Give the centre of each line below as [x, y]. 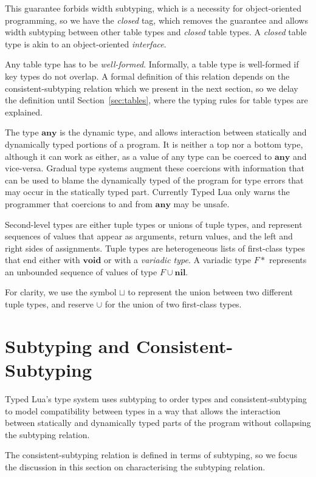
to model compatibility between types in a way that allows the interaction [143, 410]
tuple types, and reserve [50, 304]
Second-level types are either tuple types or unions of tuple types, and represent [154, 224]
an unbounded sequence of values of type [81, 271]
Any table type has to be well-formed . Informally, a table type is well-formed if [152, 64]
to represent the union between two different [210, 292]
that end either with [43, 260]
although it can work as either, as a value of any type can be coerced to [139, 156]
